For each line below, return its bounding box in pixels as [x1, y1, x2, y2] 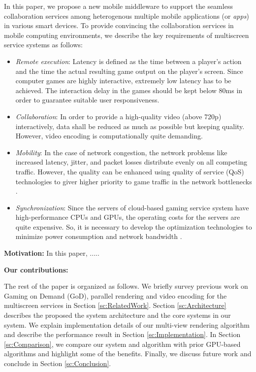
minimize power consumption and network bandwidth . [15, 231, 182, 241]
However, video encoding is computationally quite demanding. [15, 131, 203, 141]
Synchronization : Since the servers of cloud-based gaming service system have [15, 202, 249, 212]
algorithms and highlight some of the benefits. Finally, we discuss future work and [4, 348, 252, 359]
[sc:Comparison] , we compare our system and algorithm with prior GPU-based [4, 338, 241, 349]
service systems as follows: [4, 39, 83, 50]
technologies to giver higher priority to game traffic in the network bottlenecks [15, 176, 252, 186]
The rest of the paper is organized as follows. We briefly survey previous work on [4, 281, 248, 291]
